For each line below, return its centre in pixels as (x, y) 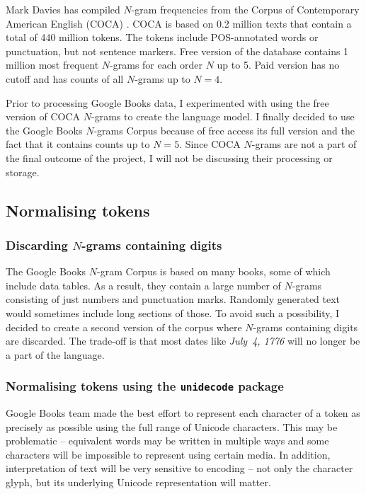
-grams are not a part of (304, 144)
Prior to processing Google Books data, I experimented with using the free (167, 102)
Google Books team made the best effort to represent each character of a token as (183, 413)
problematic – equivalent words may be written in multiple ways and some (167, 441)
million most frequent (52, 65)
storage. (23, 172)
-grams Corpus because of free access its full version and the (224, 130)
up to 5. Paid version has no (278, 65)
